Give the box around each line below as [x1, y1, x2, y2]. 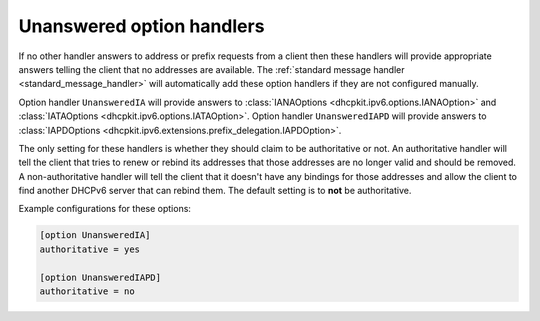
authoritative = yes [39, 243, 140, 255]
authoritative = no [39, 286, 135, 297]
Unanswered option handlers [18, 15, 265, 37]
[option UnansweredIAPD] [39, 271, 162, 283]
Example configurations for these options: [18, 203, 192, 215]
